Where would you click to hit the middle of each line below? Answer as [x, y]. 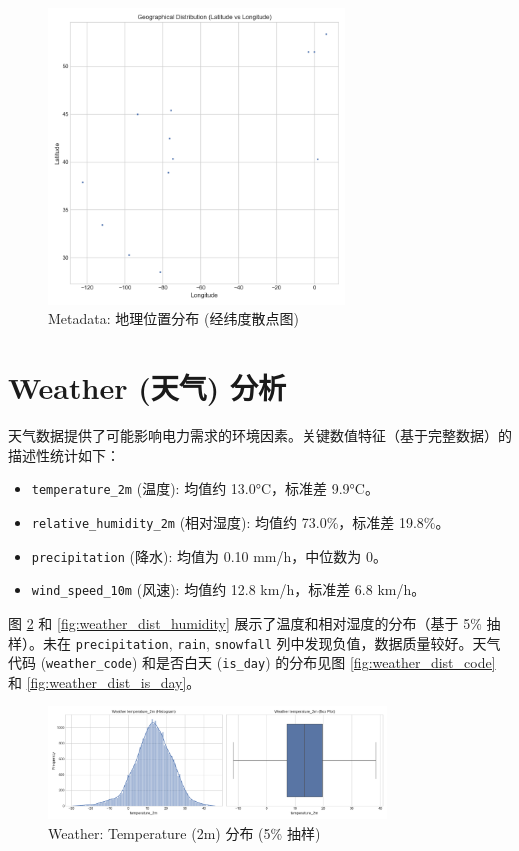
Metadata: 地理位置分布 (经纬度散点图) [173, 318]
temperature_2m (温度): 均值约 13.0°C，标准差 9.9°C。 [205, 488]
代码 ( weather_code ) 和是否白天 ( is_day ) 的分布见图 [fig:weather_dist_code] [252, 662]
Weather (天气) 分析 [147, 387]
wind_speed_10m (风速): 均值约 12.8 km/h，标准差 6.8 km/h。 [228, 589]
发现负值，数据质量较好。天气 [402, 642]
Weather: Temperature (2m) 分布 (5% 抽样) [184, 832]
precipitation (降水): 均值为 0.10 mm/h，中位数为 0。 [209, 555]
